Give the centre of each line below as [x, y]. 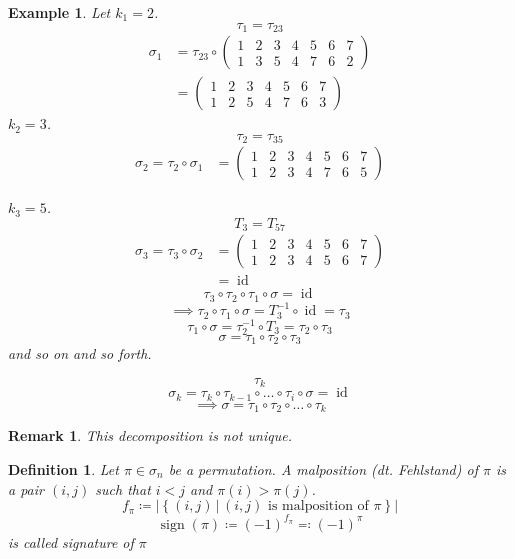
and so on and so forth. [80, 353]
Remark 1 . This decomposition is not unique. [150, 435]
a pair [26, 488]
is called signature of [71, 541]
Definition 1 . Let [63, 468]
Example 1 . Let [59, 12]
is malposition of [318, 506]
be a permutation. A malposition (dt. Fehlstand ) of [323, 468]
